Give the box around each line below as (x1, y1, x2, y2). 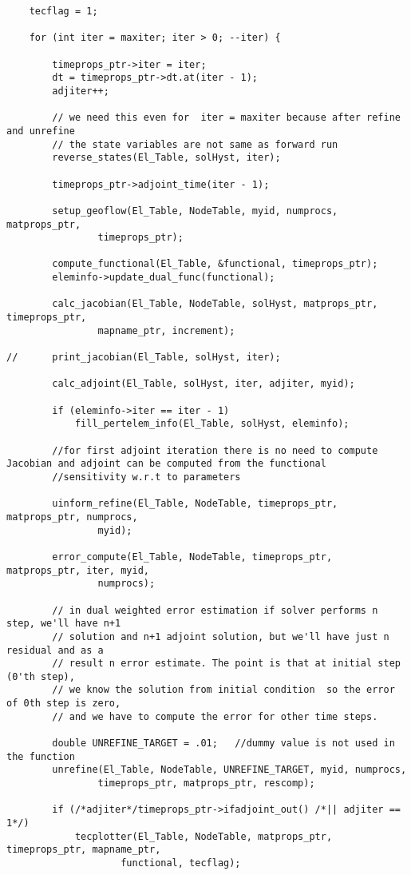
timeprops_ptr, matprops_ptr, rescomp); (97, 778, 315, 789)
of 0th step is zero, (6, 698, 121, 710)
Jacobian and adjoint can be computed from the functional (6, 458, 326, 470)
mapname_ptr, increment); (97, 324, 235, 336)
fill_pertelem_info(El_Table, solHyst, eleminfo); (74, 418, 350, 430)
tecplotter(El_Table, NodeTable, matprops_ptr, (74, 830, 333, 842)
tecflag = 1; (29, 6, 98, 17)
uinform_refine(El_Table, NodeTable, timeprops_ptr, (52, 498, 338, 510)
